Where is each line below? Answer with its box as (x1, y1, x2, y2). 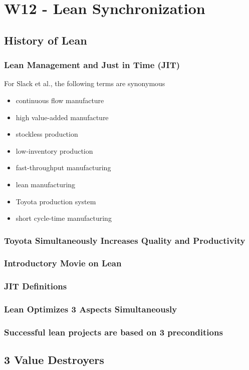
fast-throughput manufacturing (16, 162, 111, 173)
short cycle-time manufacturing (16, 213, 112, 223)
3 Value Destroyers (4, 352, 104, 367)
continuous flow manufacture (16, 95, 104, 105)
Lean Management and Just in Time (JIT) (4, 59, 180, 71)
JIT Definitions (4, 280, 67, 292)
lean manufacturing (16, 179, 76, 189)
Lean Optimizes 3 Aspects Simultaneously (4, 303, 177, 315)
